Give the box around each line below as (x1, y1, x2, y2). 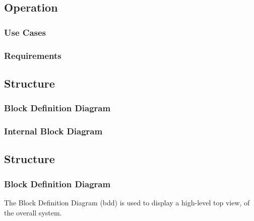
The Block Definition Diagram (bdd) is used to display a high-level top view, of (4, 197, 250, 207)
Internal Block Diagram (4, 125, 103, 137)
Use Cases (4, 26, 46, 38)
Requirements (4, 49, 61, 61)
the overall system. (4, 207, 62, 217)
